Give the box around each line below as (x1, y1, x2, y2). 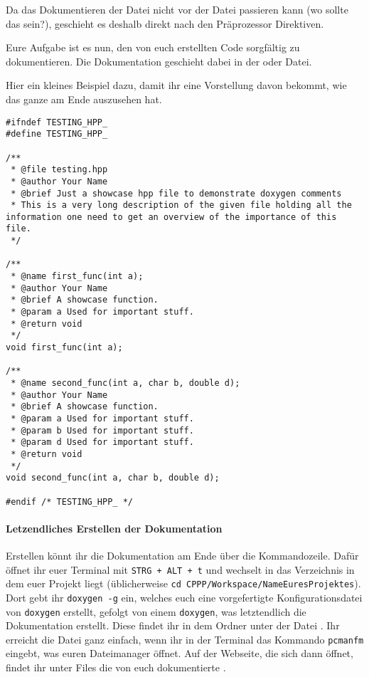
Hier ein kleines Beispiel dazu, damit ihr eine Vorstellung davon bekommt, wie (6, 78, 347, 93)
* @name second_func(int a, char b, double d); (11, 378, 240, 388)
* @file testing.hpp (11, 164, 108, 175)
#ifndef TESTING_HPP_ (6, 117, 108, 127)
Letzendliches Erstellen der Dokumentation (6, 520, 223, 535)
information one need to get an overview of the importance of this (6, 211, 337, 222)
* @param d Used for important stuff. (11, 437, 194, 448)
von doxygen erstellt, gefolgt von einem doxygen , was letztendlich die (6, 604, 306, 619)
